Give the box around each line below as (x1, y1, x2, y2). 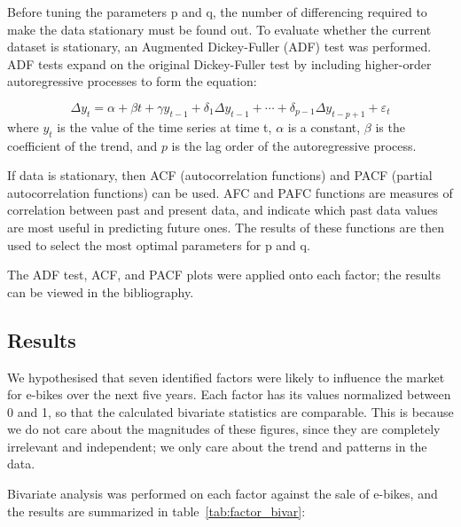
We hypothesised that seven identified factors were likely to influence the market (7, 367, 445, 386)
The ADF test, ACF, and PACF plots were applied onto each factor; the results (7, 265, 441, 284)
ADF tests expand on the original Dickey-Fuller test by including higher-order (7, 54, 432, 73)
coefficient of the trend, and (7, 136, 158, 154)
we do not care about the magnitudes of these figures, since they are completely (7, 420, 441, 438)
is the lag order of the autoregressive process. (171, 136, 417, 154)
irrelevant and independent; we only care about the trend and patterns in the (7, 437, 427, 455)
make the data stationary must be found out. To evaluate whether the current (7, 20, 432, 38)
